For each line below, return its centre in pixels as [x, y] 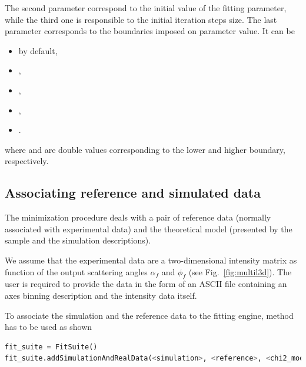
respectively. [27, 161]
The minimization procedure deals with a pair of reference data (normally [138, 217]
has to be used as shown [49, 327]
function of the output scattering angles [76, 271]
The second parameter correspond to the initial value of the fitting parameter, [146, 8]
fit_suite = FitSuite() [51, 347]
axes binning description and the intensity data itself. [101, 295]
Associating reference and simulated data [133, 193]
